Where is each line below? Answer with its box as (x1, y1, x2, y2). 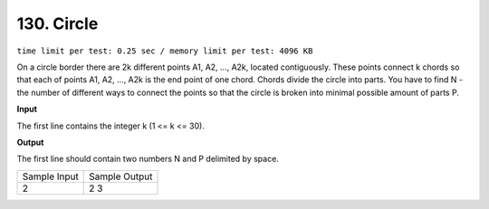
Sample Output (89, 170, 153, 183)
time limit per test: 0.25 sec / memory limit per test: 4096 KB (16, 45, 313, 56)
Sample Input (22, 170, 79, 183)
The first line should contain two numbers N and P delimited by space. (16, 154, 280, 165)
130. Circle (16, 14, 99, 33)
